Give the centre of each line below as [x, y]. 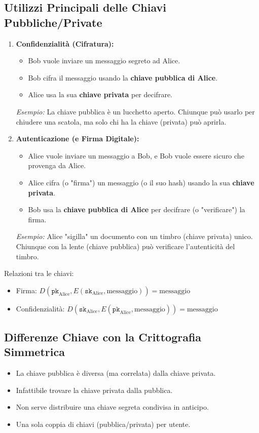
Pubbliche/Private [53, 22]
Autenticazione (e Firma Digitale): [78, 139]
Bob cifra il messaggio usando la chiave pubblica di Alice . [123, 77]
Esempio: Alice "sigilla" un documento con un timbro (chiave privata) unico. [134, 236]
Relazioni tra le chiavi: [39, 273]
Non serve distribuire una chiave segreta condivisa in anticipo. [112, 407]
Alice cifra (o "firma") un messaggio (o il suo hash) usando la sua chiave [141, 182]
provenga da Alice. [57, 165]
